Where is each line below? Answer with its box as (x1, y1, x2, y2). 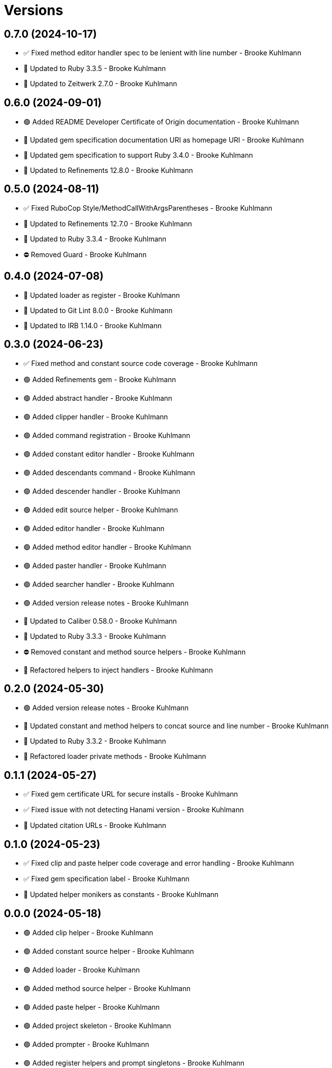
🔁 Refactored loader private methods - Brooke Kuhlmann (24, 752, 206, 761)
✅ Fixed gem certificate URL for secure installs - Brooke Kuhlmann (24, 790, 238, 799)
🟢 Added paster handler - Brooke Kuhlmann (24, 561, 166, 570)
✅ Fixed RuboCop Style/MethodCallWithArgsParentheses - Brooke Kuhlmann (24, 203, 272, 212)
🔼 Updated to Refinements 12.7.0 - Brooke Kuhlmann (24, 219, 192, 228)
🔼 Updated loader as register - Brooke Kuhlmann (24, 291, 180, 299)
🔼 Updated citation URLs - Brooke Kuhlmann (24, 821, 166, 830)
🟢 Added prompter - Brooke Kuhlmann (24, 1040, 149, 1048)
